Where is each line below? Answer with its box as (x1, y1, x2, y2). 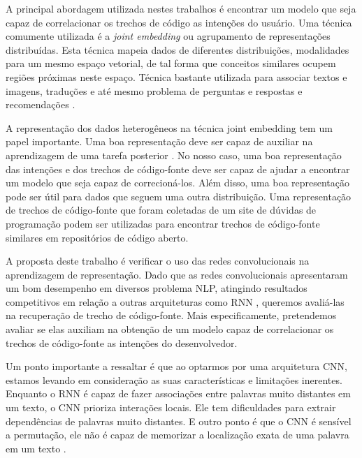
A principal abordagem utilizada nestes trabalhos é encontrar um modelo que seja (6, 1, 356, 15)
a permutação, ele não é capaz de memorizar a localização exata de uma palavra (6, 427, 349, 442)
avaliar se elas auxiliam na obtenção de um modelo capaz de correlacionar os (6, 322, 334, 337)
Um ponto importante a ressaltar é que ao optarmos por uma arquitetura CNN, (6, 359, 347, 374)
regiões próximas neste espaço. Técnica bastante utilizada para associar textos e (6, 69, 347, 84)
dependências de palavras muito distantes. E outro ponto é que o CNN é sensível (6, 413, 352, 428)
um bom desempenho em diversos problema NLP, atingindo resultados (6, 281, 307, 295)
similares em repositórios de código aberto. (6, 230, 189, 244)
